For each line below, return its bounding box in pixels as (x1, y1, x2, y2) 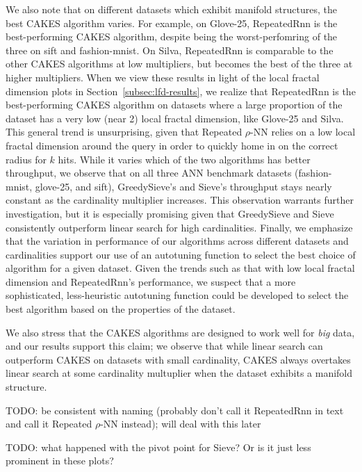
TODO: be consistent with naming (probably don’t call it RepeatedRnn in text (6, 402, 344, 417)
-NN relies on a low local (250, 124, 356, 139)
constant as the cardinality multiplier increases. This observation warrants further (6, 193, 354, 207)
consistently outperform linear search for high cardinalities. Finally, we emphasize (6, 220, 353, 234)
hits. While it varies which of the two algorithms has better (58, 152, 311, 166)
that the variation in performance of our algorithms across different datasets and (6, 234, 349, 248)
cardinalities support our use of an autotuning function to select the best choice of (6, 247, 356, 261)
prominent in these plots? (6, 453, 114, 468)
